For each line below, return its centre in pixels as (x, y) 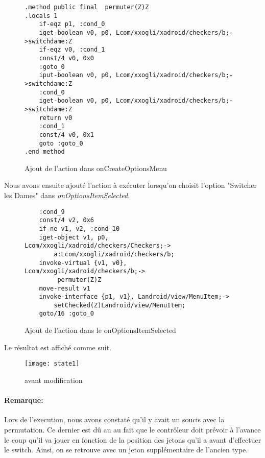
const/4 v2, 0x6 (67, 220)
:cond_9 (52, 212)
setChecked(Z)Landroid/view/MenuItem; (119, 305)
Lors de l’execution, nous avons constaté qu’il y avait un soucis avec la (114, 419)
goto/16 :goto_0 (67, 314)
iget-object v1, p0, (74, 237)
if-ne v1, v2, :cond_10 (79, 228)
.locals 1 (41, 16)
